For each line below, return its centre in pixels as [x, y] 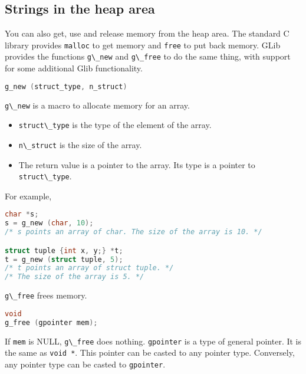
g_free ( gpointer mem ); [51, 322]
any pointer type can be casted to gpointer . [85, 364]
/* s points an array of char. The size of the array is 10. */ [134, 232]
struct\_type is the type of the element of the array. [115, 125]
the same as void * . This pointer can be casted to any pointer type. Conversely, [150, 352]
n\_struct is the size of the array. [80, 144]
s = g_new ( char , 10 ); [49, 223]
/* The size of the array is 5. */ [75, 277]
